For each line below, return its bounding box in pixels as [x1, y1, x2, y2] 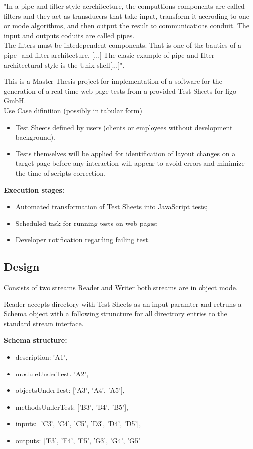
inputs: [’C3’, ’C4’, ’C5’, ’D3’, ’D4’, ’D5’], [15, 418, 141, 429]
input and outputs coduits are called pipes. [4, 30, 135, 40]
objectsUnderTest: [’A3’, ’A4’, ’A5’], [15, 385, 125, 395]
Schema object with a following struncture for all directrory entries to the [4, 308, 227, 319]
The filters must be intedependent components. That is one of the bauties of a [4, 40, 242, 50]
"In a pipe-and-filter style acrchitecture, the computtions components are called [4, 1, 245, 11]
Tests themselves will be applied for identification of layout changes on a [15, 148, 236, 158]
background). [15, 132, 55, 142]
